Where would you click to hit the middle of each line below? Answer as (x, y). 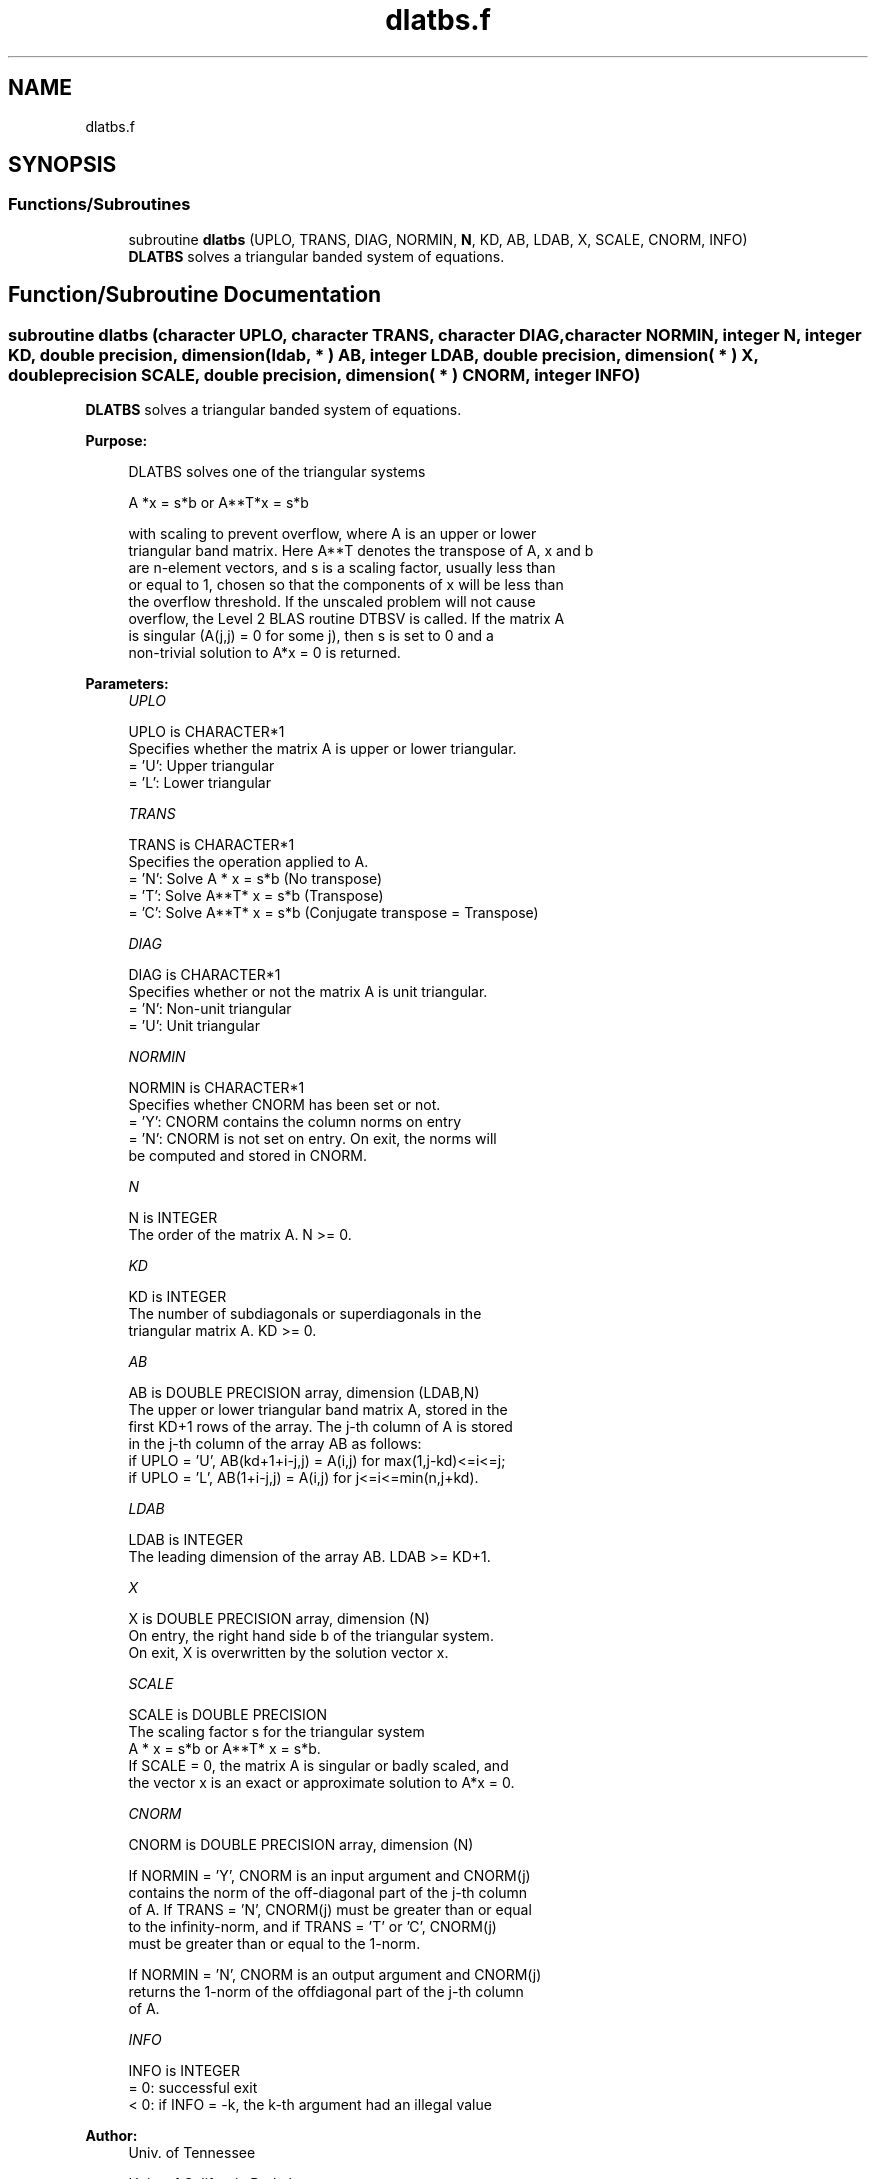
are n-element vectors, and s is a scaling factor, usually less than (342, 568)
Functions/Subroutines (99, 204)
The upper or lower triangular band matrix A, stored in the (318, 1410)
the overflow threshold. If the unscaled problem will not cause (332, 602)
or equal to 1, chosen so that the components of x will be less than (346, 585)
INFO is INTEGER (184, 2071)
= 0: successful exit (193, 2088)
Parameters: (127, 684)
